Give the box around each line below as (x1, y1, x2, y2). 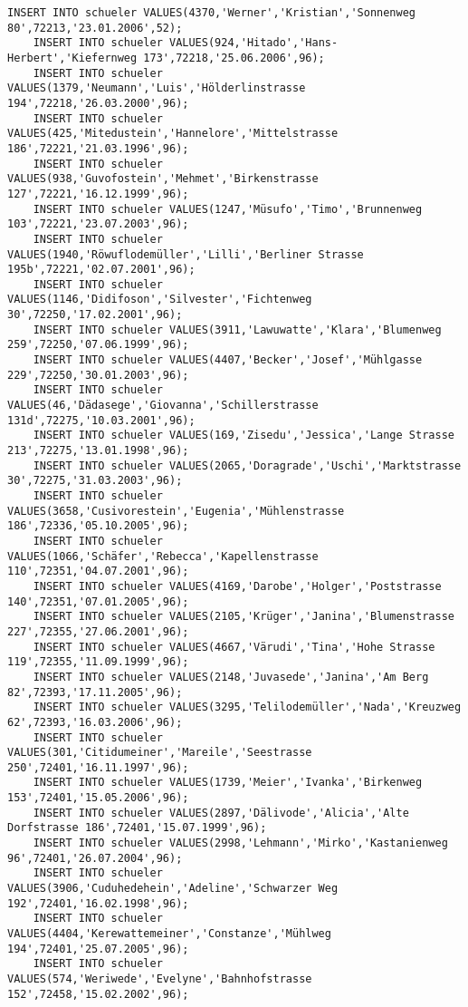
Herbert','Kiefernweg (7, 51, 138, 64)
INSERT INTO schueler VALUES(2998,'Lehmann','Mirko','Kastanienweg (33, 837, 448, 850)
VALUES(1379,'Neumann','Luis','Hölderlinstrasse (7, 82, 306, 95)
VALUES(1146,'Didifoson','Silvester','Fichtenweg (7, 293, 312, 306)
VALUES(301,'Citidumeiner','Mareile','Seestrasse (7, 746, 312, 760)
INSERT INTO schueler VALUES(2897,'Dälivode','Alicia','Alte (33, 806, 409, 819)
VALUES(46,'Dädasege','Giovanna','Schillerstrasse (7, 399, 319, 412)
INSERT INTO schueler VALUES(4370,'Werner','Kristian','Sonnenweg (7, 6, 416, 19)
